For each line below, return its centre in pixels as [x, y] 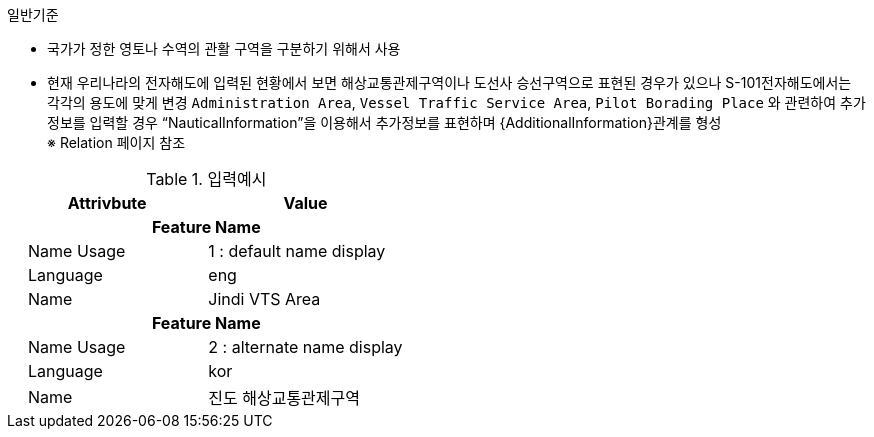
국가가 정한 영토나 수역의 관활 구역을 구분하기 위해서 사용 [224, 48]
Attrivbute [107, 203]
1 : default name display [297, 251]
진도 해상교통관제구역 [284, 398]
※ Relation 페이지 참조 [116, 142]
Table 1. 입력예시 [206, 179]
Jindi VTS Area [264, 299]
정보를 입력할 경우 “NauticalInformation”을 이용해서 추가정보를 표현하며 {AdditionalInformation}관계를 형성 [384, 122]
